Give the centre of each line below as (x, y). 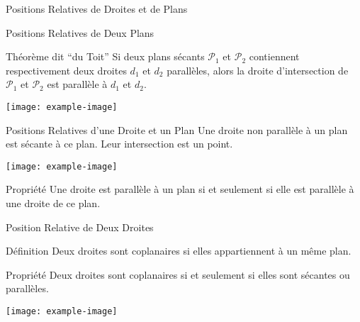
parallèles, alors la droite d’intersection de (258, 70)
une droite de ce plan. (53, 203)
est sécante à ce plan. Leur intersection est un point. (119, 144)
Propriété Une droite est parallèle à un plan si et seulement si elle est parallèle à (180, 189)
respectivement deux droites (66, 70)
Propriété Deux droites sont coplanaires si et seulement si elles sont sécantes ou (178, 274)
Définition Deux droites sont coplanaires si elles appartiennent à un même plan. (179, 251)
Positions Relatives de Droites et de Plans (97, 9)
